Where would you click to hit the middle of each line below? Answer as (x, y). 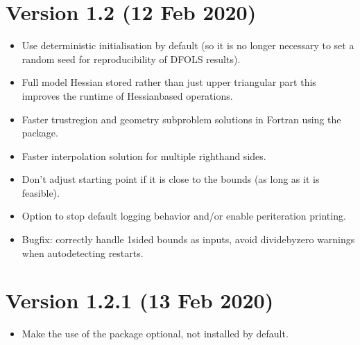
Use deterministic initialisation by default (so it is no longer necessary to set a (188, 45)
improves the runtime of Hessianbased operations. (127, 95)
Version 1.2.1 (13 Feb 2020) (140, 300)
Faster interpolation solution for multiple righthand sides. (144, 156)
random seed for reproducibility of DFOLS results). (131, 59)
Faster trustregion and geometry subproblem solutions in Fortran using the (181, 119)
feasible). (41, 192)
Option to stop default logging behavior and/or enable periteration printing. (184, 216)
